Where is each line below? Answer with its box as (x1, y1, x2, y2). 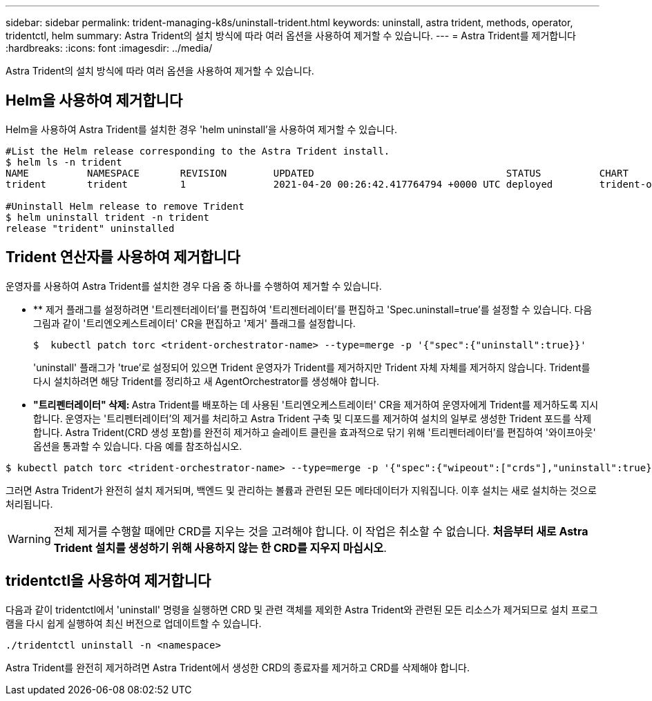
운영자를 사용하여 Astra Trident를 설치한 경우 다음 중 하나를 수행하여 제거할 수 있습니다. (6, 279, 382, 292)
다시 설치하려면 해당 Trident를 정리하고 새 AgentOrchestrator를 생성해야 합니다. (33, 375, 380, 387)
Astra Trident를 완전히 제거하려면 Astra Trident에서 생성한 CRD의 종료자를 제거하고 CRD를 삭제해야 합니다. (6, 661, 470, 673)
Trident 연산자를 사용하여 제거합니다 (6, 248, 240, 266)
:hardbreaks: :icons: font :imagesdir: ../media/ (6, 42, 213, 54)
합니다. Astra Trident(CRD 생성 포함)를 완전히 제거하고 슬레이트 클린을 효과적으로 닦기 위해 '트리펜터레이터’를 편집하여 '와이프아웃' (33, 426, 596, 438)
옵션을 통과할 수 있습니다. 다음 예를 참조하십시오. (33, 440, 242, 452)
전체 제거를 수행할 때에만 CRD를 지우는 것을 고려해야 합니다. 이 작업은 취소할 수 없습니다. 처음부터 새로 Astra (53, 524, 588, 538)
